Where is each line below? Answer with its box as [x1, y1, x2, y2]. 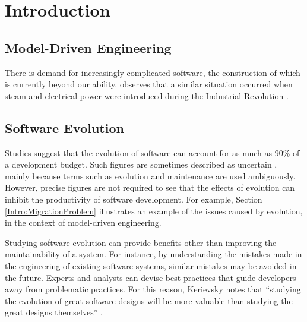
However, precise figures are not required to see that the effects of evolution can [5, 181, 295, 194]
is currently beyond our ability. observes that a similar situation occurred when [5, 78, 293, 90]
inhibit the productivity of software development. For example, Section [5, 192, 262, 205]
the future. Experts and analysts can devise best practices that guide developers [5, 271, 296, 283]
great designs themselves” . [5, 306, 103, 318]
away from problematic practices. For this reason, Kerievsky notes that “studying [5, 283, 301, 295]
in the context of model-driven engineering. [5, 216, 162, 229]
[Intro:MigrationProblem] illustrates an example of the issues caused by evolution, [5, 204, 303, 217]
